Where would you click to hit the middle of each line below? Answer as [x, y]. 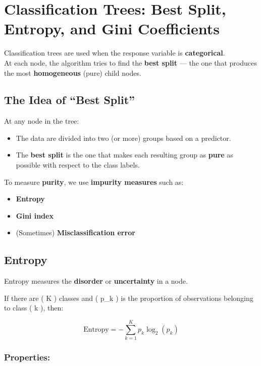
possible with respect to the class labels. [78, 165]
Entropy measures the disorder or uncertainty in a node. [96, 281]
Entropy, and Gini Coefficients [112, 29]
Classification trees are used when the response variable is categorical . [115, 53]
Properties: [27, 357]
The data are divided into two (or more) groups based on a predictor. [123, 138]
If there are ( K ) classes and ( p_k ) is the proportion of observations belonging [129, 298]
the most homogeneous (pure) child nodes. [73, 72]
